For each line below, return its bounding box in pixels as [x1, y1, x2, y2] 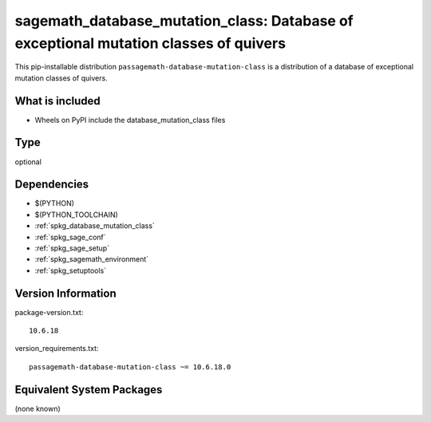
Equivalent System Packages [14, 383, 163, 396]
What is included [14, 94, 101, 108]
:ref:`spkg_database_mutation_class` [34, 221, 155, 231]
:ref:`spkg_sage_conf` [34, 232, 107, 242]
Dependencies [14, 178, 89, 191]
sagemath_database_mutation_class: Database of [14, 12, 354, 30]
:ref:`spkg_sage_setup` [34, 243, 110, 253]
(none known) [14, 404, 61, 413]
